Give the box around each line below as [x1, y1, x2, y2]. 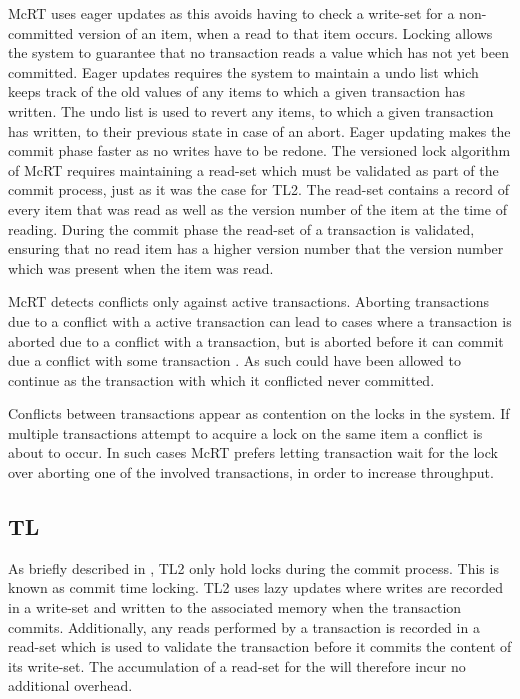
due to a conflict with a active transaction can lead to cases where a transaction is [8, 310, 512, 331]
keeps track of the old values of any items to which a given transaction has [8, 81, 465, 102]
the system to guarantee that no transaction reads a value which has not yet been [8, 42, 509, 63]
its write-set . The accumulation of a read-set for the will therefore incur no [8, 655, 466, 676]
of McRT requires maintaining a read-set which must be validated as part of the [8, 159, 499, 180]
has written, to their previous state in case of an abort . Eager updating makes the [8, 120, 511, 141]
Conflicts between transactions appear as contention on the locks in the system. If [8, 403, 510, 424]
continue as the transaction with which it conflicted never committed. [8, 369, 435, 390]
